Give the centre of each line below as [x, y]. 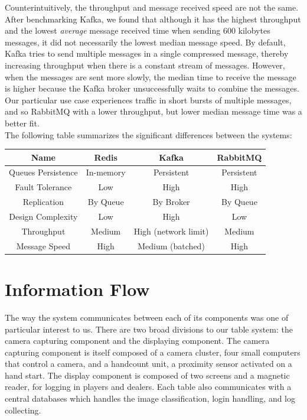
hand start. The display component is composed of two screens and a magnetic [147, 375]
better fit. [22, 123]
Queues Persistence [43, 172]
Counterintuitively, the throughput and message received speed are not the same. [152, 7]
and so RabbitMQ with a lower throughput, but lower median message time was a [153, 111]
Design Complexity [43, 216]
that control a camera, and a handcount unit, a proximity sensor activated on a [148, 364]
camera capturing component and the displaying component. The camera [137, 341]
